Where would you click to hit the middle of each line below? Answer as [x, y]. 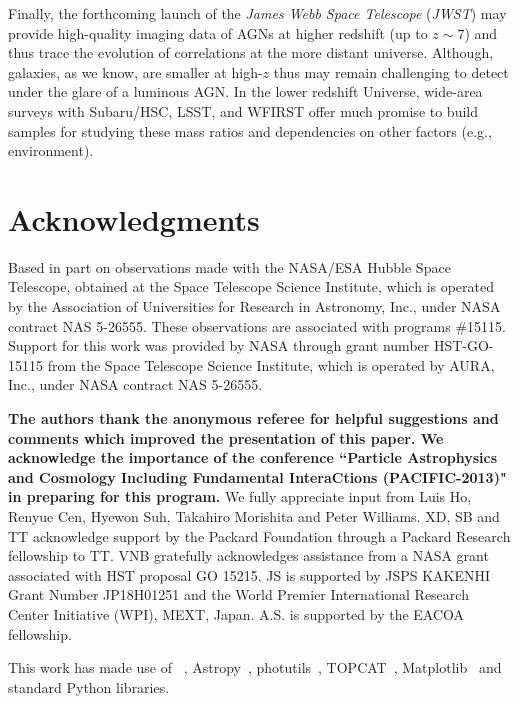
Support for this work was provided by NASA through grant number [219, 345]
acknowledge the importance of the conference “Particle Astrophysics [253, 457]
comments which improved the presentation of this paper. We [226, 437]
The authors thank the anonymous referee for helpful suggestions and [253, 418]
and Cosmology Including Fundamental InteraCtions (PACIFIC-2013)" [257, 476]
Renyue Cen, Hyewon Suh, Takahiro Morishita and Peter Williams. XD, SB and [254, 516]
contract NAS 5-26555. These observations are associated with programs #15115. [257, 325]
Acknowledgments [134, 218]
